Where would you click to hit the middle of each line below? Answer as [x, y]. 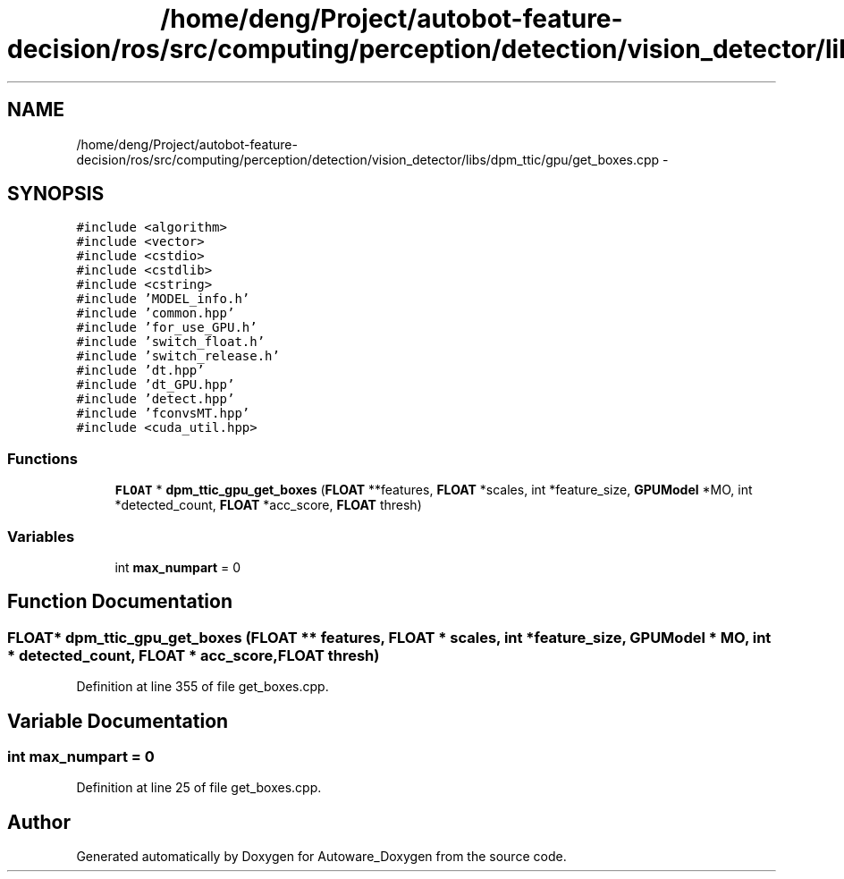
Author [39, 822]
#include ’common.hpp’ [156, 313]
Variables [41, 536]
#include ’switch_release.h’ [178, 356]
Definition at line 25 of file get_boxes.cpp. [199, 788]
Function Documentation [120, 602]
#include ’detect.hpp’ [156, 399]
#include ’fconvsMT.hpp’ [163, 414]
